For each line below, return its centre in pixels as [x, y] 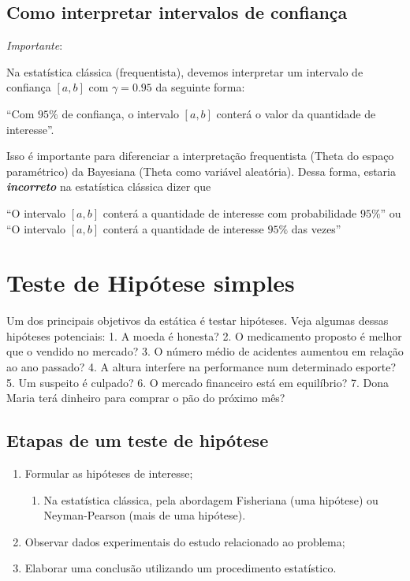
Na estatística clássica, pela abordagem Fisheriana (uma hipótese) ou [211, 499]
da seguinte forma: [200, 87]
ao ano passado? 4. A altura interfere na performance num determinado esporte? [201, 367]
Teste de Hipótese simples [151, 283]
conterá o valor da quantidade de [296, 113]
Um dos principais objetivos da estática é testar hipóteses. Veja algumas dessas [198, 320]
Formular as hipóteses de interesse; [109, 473]
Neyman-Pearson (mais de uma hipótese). [145, 515]
